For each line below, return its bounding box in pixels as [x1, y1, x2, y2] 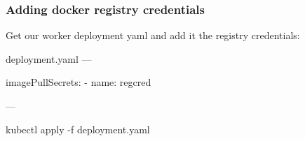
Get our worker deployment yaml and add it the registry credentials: [6, 28, 300, 43]
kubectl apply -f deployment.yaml [6, 121, 150, 136]
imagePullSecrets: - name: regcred [6, 75, 151, 89]
